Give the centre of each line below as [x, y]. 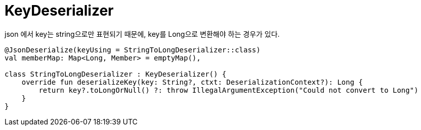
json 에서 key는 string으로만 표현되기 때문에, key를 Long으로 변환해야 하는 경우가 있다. [142, 34]
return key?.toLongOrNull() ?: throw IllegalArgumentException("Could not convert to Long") [228, 90]
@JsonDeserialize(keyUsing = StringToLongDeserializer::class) [133, 50]
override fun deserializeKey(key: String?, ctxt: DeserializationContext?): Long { [192, 82]
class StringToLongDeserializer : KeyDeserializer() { [116, 74]
